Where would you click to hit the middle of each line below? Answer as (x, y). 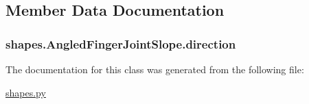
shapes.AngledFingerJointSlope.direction (121, 43)
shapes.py (26, 92)
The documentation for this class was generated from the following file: (155, 69)
